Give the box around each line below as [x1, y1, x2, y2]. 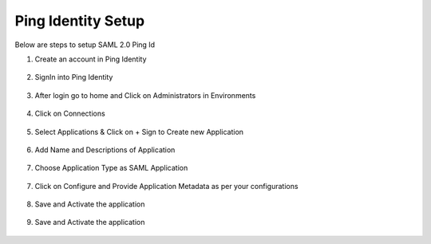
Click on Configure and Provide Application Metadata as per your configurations [34, 181, 299, 191]
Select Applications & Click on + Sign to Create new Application [34, 127, 243, 136]
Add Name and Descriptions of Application [34, 144, 176, 155]
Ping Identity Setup [14, 12, 145, 30]
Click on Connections [34, 108, 105, 119]
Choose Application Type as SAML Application [34, 163, 188, 173]
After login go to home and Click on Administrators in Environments [34, 90, 256, 100]
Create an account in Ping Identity [34, 54, 147, 64]
